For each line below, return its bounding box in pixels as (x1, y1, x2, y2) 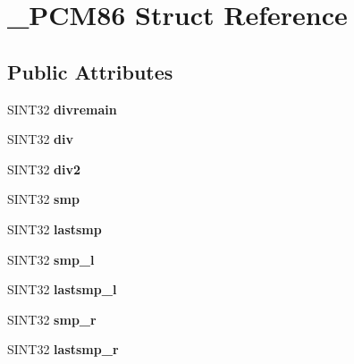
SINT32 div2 (7, 159, 81, 178)
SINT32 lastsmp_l (7, 280, 117, 299)
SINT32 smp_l (7, 250, 95, 268)
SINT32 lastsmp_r (7, 340, 119, 359)
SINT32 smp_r (7, 309, 97, 328)
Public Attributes (7, 57, 173, 85)
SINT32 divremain (7, 99, 117, 118)
